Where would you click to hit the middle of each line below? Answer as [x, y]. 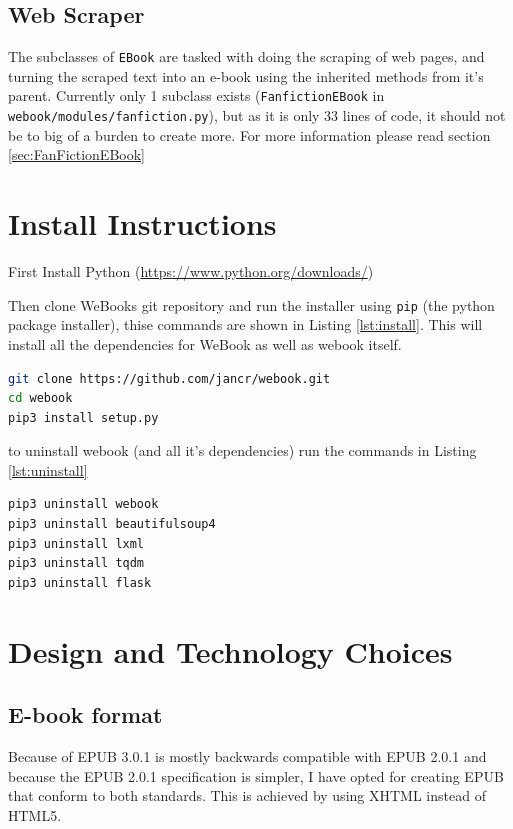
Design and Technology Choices [230, 650]
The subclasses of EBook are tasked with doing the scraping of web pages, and [246, 56]
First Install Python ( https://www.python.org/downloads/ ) [191, 271]
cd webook [40, 398]
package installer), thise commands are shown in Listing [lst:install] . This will [245, 324]
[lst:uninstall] [48, 469]
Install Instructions [142, 223]
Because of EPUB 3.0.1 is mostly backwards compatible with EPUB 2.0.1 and [247, 756]
